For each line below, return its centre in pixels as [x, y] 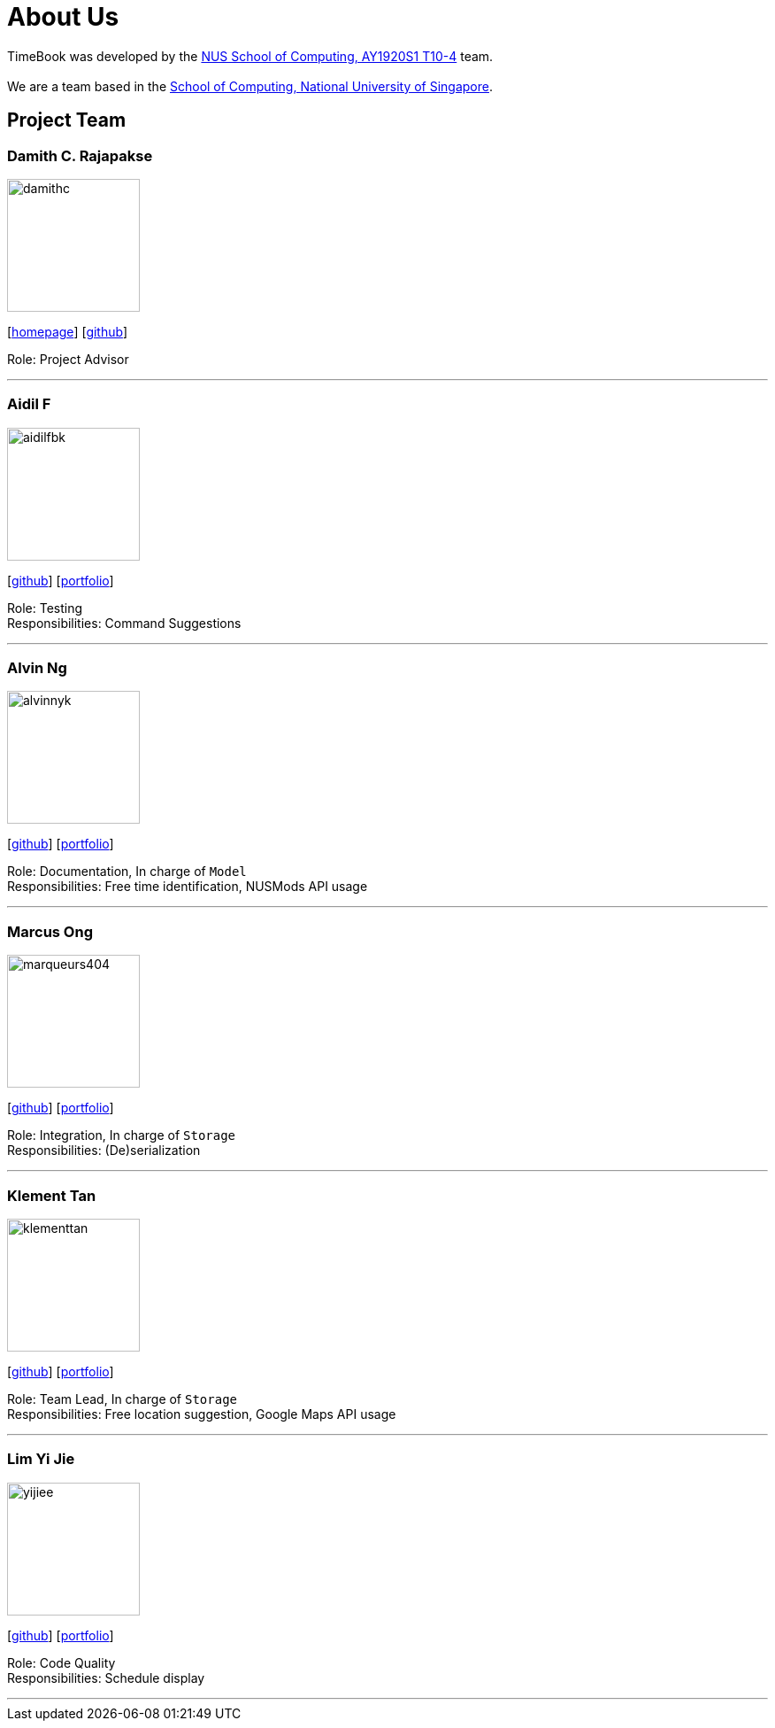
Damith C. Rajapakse [80, 155]
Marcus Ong [50, 931]
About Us [63, 17]
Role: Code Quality [61, 1662]
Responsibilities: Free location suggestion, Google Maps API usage [202, 1414]
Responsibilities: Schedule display [106, 1678]
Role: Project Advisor [68, 359]
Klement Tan [52, 1195]
